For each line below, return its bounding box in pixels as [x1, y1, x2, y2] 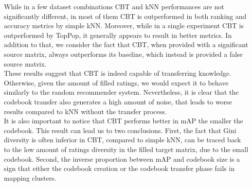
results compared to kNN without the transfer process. [4, 106, 167, 116]
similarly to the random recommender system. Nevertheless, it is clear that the [4, 87, 239, 97]
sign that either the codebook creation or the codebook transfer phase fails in [4, 163, 235, 173]
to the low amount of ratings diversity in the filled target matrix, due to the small [4, 144, 249, 154]
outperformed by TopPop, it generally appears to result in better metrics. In [4, 30, 232, 40]
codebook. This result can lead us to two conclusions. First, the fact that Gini [4, 125, 236, 135]
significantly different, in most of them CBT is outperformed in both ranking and [4, 11, 247, 21]
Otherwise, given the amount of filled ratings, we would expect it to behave [4, 77, 229, 87]
